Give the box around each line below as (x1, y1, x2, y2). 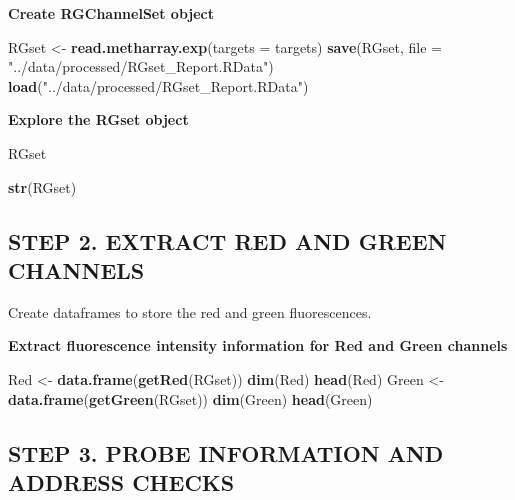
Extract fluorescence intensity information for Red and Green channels (8, 335, 508, 356)
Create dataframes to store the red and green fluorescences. (8, 301, 372, 322)
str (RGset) (8, 176, 77, 197)
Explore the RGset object (8, 109, 189, 130)
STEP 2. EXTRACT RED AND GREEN (8, 225, 447, 256)
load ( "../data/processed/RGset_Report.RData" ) (8, 75, 309, 96)
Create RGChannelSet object (8, 3, 214, 23)
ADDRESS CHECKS (8, 466, 235, 497)
